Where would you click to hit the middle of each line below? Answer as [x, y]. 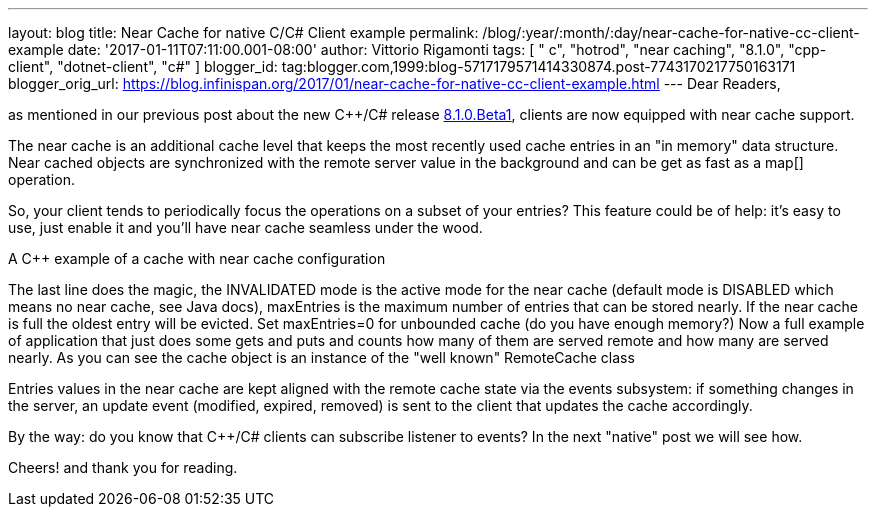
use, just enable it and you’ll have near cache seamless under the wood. [245, 227]
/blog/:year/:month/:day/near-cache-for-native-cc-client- [671, 32]
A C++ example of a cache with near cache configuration [197, 258]
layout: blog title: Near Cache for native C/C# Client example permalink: [243, 32]
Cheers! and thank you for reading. [123, 467]
